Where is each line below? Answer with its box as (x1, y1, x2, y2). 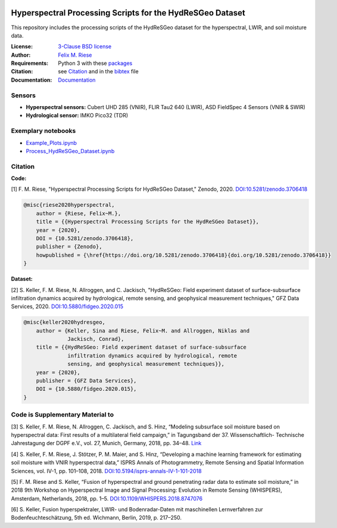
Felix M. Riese (58, 51, 92, 58)
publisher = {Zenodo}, (36, 243, 102, 250)
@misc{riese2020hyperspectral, (23, 201, 116, 209)
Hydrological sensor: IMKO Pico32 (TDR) (26, 112, 129, 119)
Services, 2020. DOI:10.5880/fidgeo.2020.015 (11, 303, 124, 310)
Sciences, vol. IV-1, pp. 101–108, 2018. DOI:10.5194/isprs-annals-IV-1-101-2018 (11, 467, 202, 474)
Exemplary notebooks (11, 127, 76, 135)
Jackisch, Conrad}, (67, 336, 124, 343)
